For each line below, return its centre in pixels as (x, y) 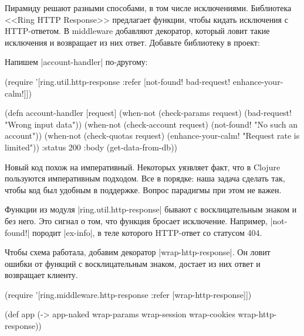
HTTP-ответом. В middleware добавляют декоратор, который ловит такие (137, 31)
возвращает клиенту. (41, 275)
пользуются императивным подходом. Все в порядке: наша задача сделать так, (145, 178)
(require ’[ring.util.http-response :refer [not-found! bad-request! (118, 81)
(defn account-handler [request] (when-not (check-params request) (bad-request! (148, 113)
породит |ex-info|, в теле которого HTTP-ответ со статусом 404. (147, 232)
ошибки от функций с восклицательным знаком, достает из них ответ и (133, 263)
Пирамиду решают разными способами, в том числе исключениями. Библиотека (148, 8)
